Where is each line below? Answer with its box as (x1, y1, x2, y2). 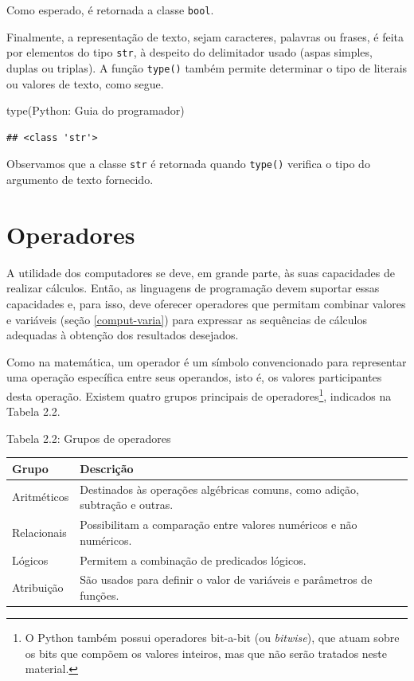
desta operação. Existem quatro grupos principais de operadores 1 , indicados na (6, 385, 392, 404)
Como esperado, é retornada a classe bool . (6, 2, 214, 18)
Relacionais (12, 523, 67, 540)
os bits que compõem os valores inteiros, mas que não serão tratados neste (25, 644, 388, 661)
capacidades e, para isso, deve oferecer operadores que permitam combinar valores (6, 295, 406, 311)
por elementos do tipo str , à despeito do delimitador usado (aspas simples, (6, 44, 373, 61)
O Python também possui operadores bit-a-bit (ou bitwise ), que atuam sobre (25, 629, 400, 646)
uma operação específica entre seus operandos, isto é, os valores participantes (6, 369, 382, 386)
